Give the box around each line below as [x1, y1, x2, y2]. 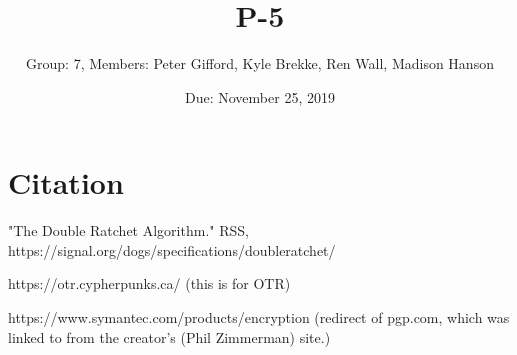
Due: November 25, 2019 [185, 86, 335, 107]
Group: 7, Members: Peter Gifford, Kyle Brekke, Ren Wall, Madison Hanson [26, 53, 494, 74]
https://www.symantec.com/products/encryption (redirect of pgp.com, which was [8, 307, 510, 328]
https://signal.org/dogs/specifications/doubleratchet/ [8, 239, 336, 260]
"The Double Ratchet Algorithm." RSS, [8, 220, 249, 241]
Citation [8, 162, 124, 203]
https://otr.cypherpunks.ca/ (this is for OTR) [8, 273, 291, 294]
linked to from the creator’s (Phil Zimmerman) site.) [8, 326, 331, 347]
